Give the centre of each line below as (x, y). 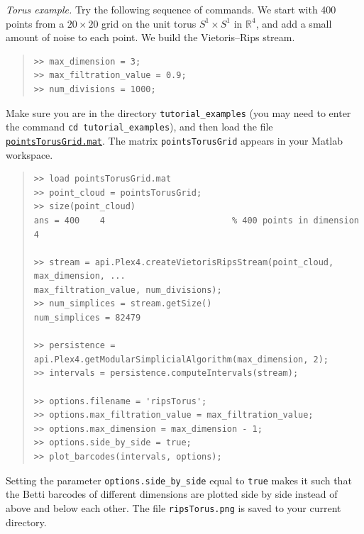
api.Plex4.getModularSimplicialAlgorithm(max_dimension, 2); (181, 359)
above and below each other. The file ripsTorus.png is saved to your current (173, 507)
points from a (35, 23)
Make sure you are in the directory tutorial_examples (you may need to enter (178, 112)
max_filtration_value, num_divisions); (128, 290)
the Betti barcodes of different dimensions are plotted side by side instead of (172, 494)
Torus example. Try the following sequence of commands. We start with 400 (171, 9)
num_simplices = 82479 (87, 318)
